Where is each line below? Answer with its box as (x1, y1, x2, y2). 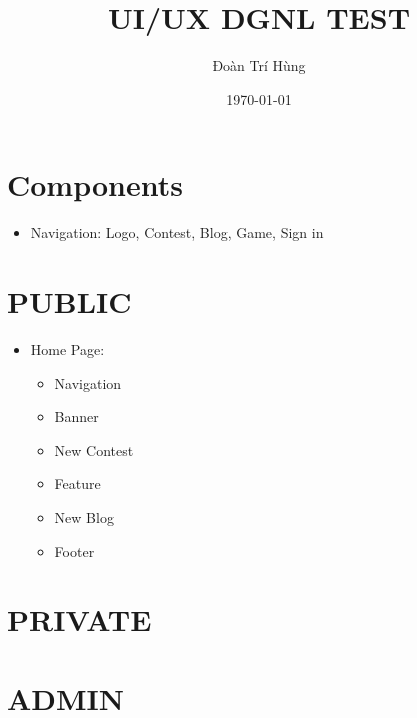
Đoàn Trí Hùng (212, 55, 306, 76)
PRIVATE (7, 599, 152, 640)
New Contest (54, 439, 134, 460)
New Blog (54, 506, 114, 527)
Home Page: (30, 338, 105, 359)
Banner (54, 406, 99, 427)
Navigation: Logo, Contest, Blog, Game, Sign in (30, 222, 324, 243)
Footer (54, 540, 95, 561)
